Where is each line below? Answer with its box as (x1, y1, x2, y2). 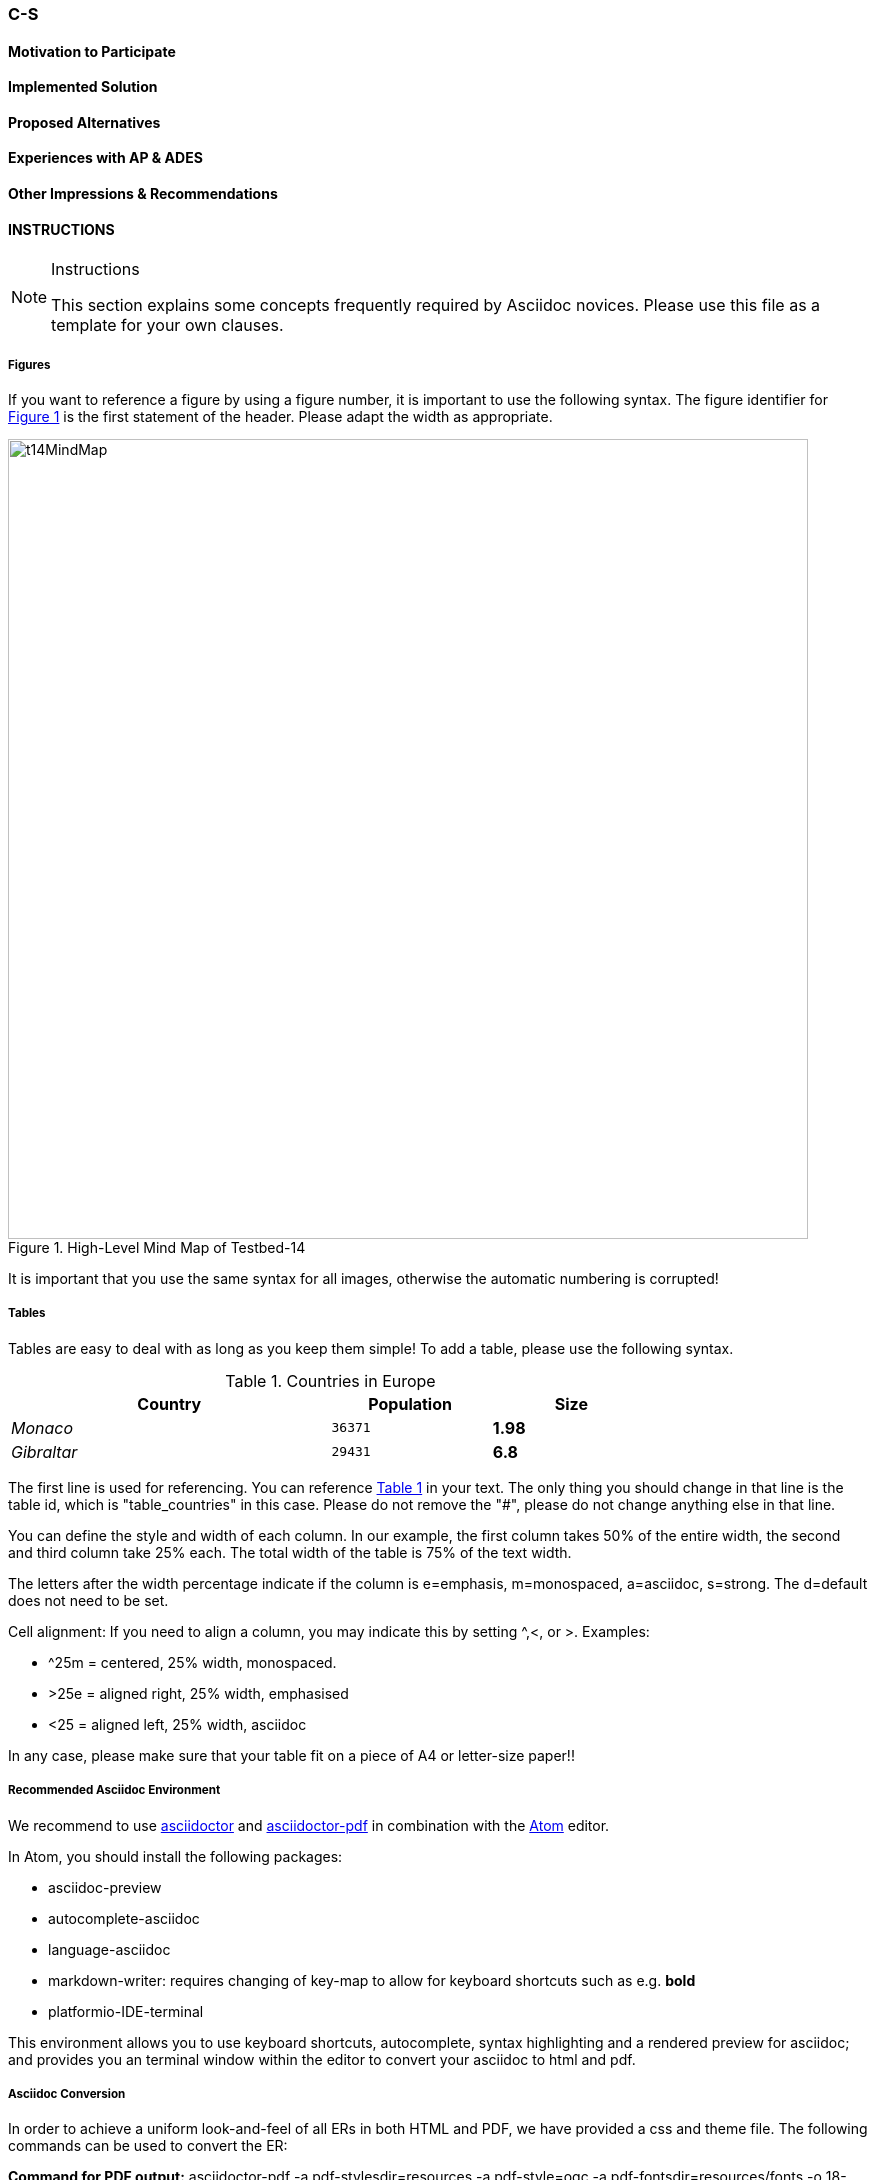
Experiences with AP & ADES (8, 149, 203, 167)
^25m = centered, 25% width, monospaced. (48, 1653, 337, 1671)
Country (137, 1393, 202, 1414)
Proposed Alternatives (8, 113, 161, 131)
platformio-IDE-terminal (48, 2002, 204, 2020)
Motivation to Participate (8, 42, 176, 60)
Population (368, 1393, 452, 1414)
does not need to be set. (8, 1591, 169, 1609)
